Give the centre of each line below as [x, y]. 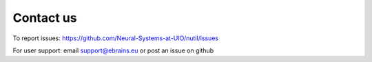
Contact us [45, 18]
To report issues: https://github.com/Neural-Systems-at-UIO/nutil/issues [116, 38]
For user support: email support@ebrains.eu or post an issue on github [113, 50]
